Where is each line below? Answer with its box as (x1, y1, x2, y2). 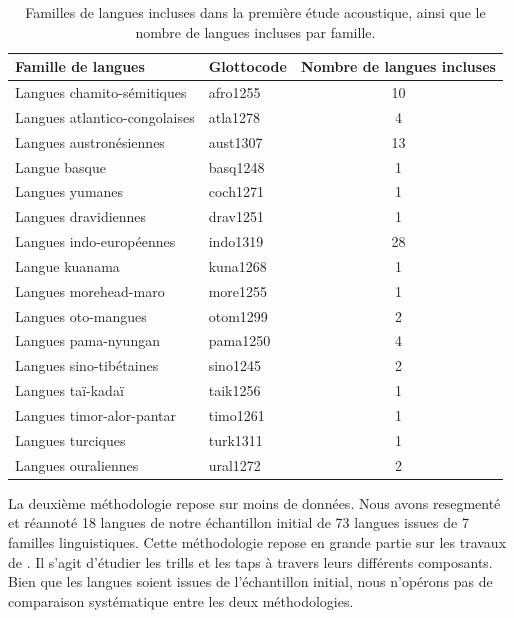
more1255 (208, 280, 268, 301)
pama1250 (208, 330, 271, 351)
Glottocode (208, 56, 287, 77)
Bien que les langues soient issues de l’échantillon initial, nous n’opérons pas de (8, 571, 493, 592)
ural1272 (208, 454, 261, 475)
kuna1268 (208, 255, 267, 276)
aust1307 (208, 131, 263, 152)
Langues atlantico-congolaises (15, 106, 195, 127)
